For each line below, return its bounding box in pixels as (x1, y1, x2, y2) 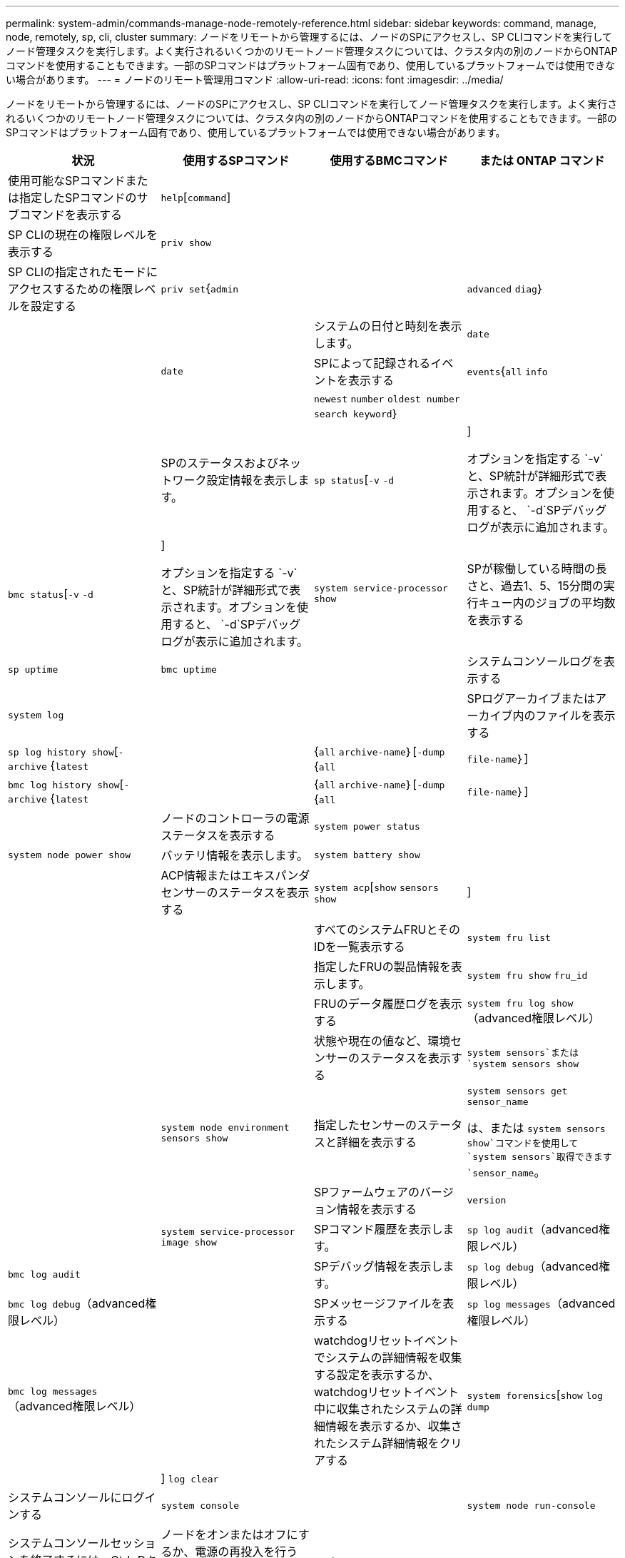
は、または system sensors (467, 1121, 606, 1135)
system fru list (467, 932, 551, 943)
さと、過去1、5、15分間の (467, 579, 604, 593)
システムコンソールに (8, 1490, 122, 1504)
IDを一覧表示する (314, 940, 405, 954)
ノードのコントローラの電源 (161, 811, 310, 825)
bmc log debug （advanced (8, 1296, 146, 1310)
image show (161, 1237, 217, 1248)
